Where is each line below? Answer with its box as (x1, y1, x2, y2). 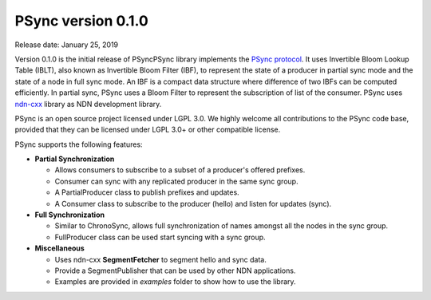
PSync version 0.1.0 (14, 12, 149, 30)
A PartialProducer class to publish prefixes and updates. (54, 187, 239, 197)
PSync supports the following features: (14, 140, 143, 149)
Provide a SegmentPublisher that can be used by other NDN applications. (54, 266, 296, 275)
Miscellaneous (34, 243, 85, 253)
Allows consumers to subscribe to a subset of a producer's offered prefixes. (54, 165, 306, 175)
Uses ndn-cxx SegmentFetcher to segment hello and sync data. (54, 255, 267, 264)
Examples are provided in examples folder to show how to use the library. (54, 277, 296, 286)
